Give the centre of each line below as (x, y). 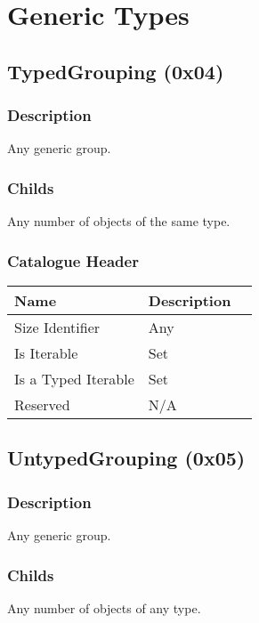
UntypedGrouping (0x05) (126, 458)
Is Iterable (46, 353)
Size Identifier (57, 327)
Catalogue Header (73, 260)
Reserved (42, 405)
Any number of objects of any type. (104, 607)
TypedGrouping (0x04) (116, 71)
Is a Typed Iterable (74, 379)
